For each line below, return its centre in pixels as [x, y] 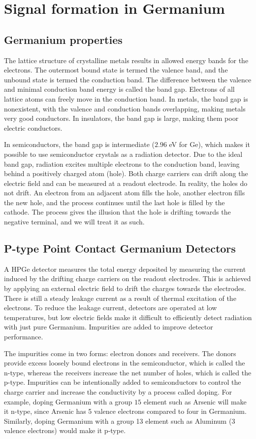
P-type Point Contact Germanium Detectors [120, 248]
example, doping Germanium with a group [68, 401]
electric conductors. [33, 128]
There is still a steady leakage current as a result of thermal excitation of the [120, 298]
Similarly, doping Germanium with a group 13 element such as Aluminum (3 [120, 421]
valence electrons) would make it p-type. [65, 430]
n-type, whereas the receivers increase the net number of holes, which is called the [128, 372]
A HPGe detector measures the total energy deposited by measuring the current [125, 269]
